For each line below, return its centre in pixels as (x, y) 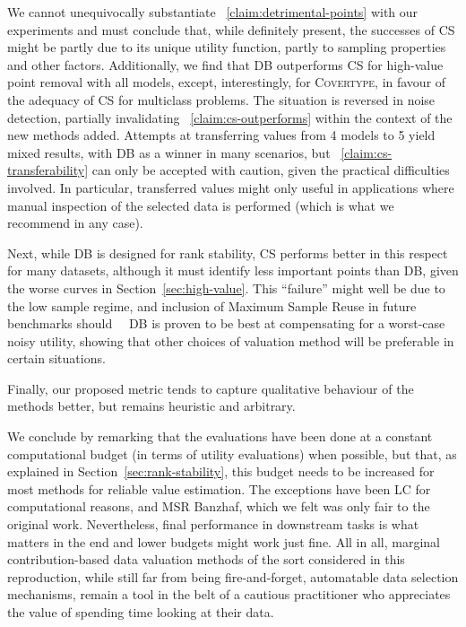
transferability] (48, 170)
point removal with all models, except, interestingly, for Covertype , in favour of (227, 82)
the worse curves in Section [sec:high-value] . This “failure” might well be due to (226, 287)
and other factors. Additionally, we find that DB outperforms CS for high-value (225, 64)
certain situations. (56, 358)
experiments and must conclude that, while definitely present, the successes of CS (231, 29)
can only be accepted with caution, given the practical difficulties (271, 170)
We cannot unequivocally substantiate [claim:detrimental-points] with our (213, 12)
